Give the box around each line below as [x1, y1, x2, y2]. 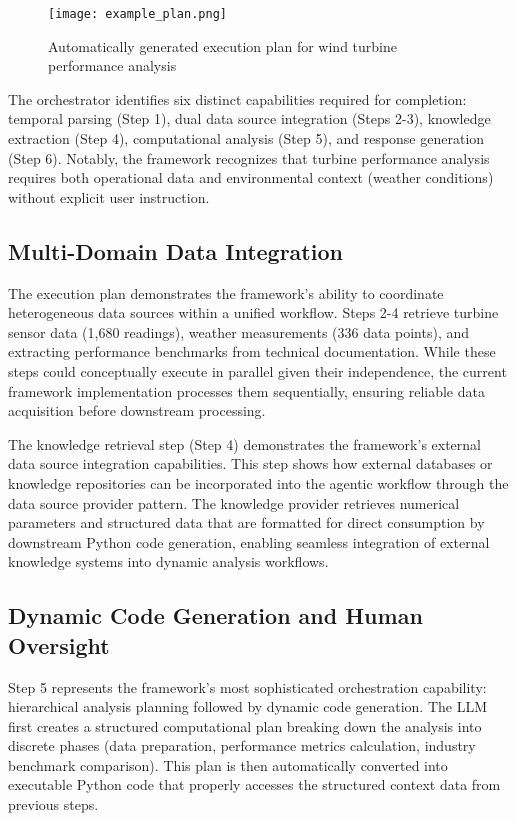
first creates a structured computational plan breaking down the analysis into [8, 715, 482, 736]
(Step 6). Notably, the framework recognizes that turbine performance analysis [8, 147, 490, 168]
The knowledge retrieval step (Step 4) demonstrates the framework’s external [8, 433, 482, 454]
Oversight [8, 629, 110, 660]
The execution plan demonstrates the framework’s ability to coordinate [8, 282, 444, 303]
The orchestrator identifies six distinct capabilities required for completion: [8, 88, 467, 109]
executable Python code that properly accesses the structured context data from [8, 774, 501, 795]
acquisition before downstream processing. [8, 400, 266, 421]
